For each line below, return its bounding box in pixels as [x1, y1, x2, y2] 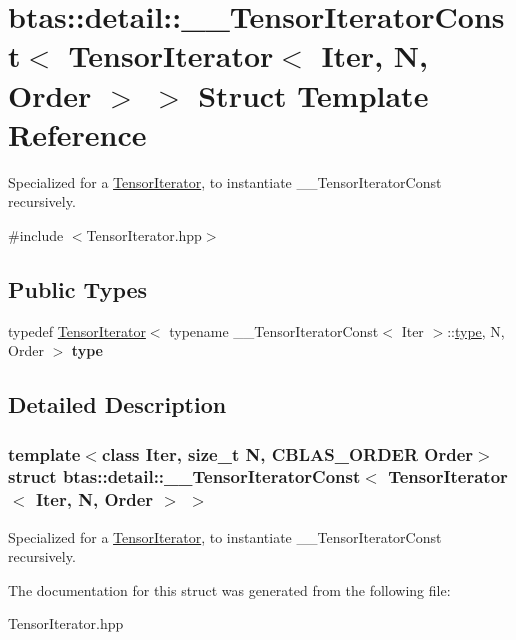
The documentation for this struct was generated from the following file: [8, 579, 451, 600]
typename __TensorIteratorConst [169, 320, 379, 341]
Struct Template [198, 74, 429, 115]
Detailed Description [8, 389, 227, 420]
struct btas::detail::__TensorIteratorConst [8, 464, 361, 489]
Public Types [8, 273, 148, 304]
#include [8, 224, 64, 245]
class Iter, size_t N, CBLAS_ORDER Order [101, 441, 474, 466]
